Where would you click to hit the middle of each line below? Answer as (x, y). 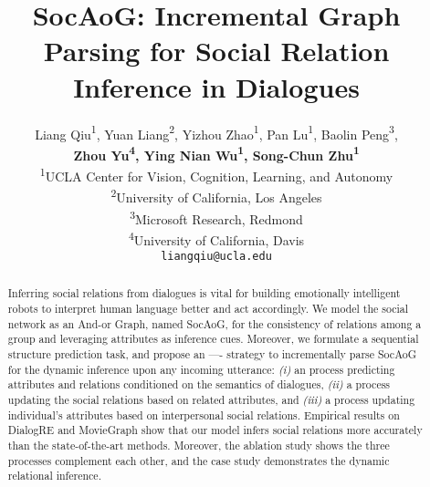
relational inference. (54, 476)
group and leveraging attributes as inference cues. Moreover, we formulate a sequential (213, 339)
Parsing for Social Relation (216, 51)
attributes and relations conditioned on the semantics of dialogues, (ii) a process (199, 384)
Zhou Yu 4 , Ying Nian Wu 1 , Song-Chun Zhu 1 (216, 153)
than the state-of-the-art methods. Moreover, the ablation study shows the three (199, 446)
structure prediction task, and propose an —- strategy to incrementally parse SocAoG (212, 354)
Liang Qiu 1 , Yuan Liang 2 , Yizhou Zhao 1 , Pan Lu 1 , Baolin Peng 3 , (216, 132)
